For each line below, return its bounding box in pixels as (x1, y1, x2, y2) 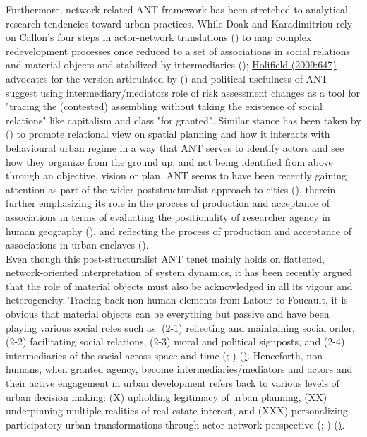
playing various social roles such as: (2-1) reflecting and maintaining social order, (6, 320, 355, 335)
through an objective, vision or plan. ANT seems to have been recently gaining (6, 168, 347, 183)
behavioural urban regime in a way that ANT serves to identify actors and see (6, 140, 344, 155)
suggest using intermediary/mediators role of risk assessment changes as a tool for (6, 85, 360, 100)
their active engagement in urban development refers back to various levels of (6, 376, 339, 390)
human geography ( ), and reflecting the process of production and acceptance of (6, 223, 351, 238)
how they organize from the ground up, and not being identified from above (6, 154, 333, 169)
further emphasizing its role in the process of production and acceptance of (6, 196, 330, 210)
